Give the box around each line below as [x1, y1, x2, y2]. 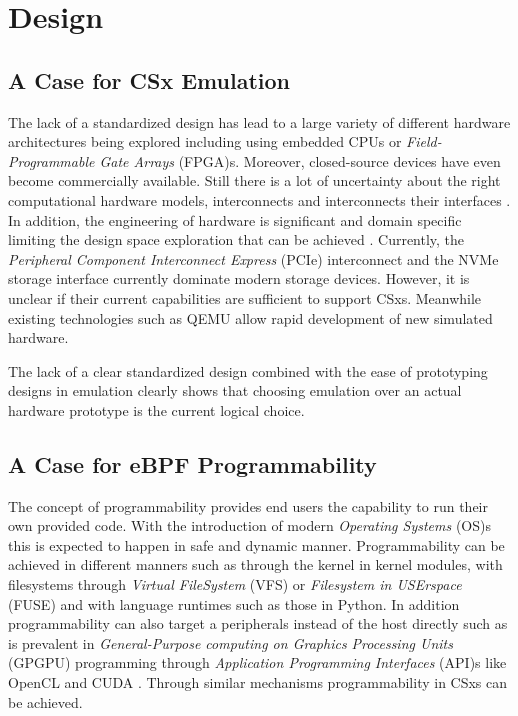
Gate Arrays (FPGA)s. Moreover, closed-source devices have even [99, 150, 501, 171]
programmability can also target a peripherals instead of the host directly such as [8, 613, 508, 634]
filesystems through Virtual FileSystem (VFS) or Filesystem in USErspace [8, 574, 462, 595]
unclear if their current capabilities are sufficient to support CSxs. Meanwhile [8, 287, 482, 308]
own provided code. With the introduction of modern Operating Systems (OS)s [8, 515, 491, 536]
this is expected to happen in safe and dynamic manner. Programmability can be [8, 534, 505, 555]
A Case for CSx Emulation [8, 64, 290, 95]
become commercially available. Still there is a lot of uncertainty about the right [8, 170, 501, 191]
